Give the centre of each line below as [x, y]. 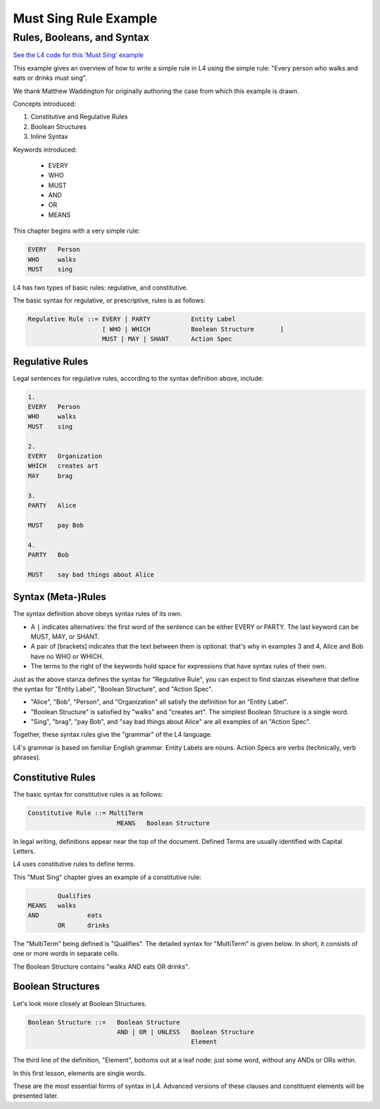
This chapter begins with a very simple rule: [76, 231]
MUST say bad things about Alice [91, 574]
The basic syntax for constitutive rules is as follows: [88, 795]
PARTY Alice [52, 505]
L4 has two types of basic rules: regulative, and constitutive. [101, 288]
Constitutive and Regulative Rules [79, 117]
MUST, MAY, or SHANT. [65, 636]
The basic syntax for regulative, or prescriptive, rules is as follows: [109, 300]
